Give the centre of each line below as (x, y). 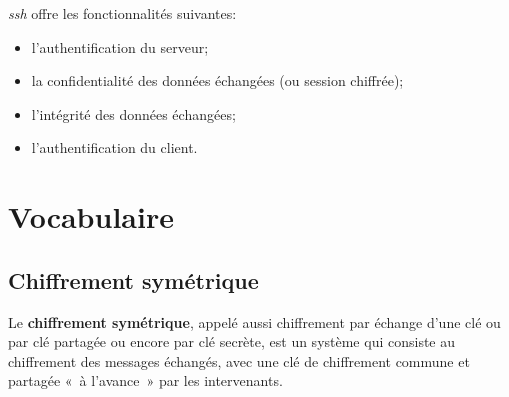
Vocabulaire (91, 216)
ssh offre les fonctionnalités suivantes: (122, 13)
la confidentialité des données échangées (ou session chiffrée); (217, 80)
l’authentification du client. (114, 147)
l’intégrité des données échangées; (133, 113)
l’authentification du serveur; (120, 46)
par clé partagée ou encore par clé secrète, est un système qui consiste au (232, 341)
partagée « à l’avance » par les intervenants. (145, 380)
